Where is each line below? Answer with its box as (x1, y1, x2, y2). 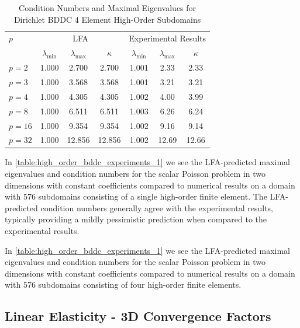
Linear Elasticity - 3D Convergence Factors (5, 307, 271, 325)
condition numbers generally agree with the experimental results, (40, 201, 273, 214)
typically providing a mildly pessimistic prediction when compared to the (5, 213, 267, 225)
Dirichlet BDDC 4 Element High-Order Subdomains (13, 13, 201, 25)
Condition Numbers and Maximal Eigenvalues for (19, 2, 196, 13)
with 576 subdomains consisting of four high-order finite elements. (5, 278, 242, 291)
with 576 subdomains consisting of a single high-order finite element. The (5, 190, 267, 203)
